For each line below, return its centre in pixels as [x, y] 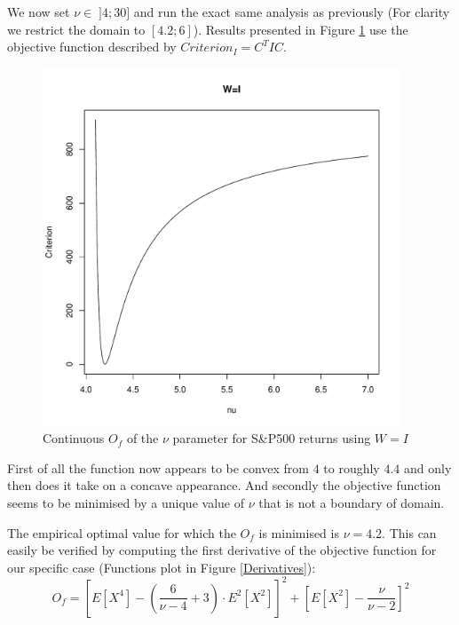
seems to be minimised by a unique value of [126, 502]
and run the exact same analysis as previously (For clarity [292, 12]
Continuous [74, 438]
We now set [39, 12]
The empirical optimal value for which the [122, 532]
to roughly [352, 467]
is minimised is [299, 532]
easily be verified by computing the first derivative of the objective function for [222, 550]
